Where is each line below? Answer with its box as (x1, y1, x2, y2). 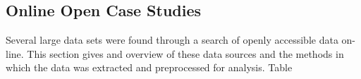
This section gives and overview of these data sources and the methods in (27, 46, 344, 61)
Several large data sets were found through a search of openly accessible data (6, 32, 338, 47)
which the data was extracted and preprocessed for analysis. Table (6, 60, 293, 75)
